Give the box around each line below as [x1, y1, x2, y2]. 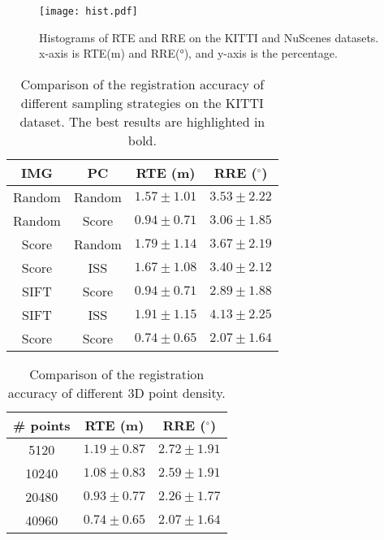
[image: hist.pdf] [39, 6, 138, 17]
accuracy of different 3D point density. [7, 382, 226, 402]
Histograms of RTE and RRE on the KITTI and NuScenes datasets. [39, 28, 379, 45]
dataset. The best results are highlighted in [19, 111, 265, 131]
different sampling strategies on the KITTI [20, 93, 264, 112]
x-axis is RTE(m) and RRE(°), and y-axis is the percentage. [39, 45, 338, 62]
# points [13, 415, 71, 434]
